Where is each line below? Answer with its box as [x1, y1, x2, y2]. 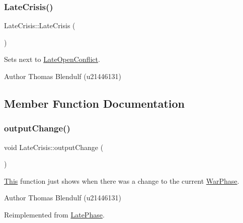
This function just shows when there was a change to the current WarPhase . [4, 175, 239, 186]
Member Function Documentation [4, 95, 185, 111]
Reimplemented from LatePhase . [4, 209, 105, 219]
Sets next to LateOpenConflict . [4, 54, 100, 64]
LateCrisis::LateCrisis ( [4, 20, 75, 31]
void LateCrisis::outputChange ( [4, 141, 104, 152]
